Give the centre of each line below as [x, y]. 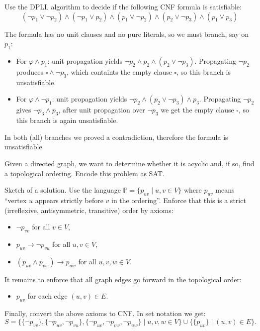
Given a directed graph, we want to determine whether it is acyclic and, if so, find [130, 163]
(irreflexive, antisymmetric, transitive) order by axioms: [89, 210]
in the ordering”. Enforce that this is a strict [179, 200]
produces [30, 71]
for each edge [47, 296]
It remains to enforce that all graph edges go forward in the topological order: [123, 279]
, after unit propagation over [102, 110]
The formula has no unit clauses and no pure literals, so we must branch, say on [127, 34]
